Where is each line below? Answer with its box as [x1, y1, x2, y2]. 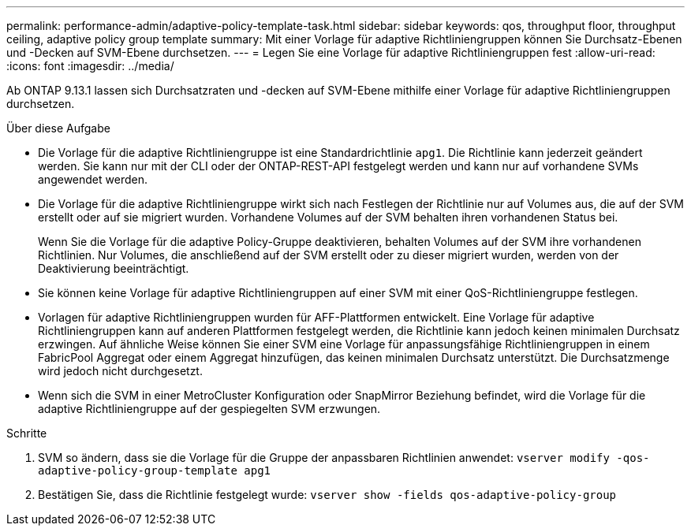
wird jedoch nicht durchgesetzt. [38, 364, 203, 378]
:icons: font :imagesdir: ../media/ [6, 59, 174, 73]
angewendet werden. [38, 173, 148, 186]
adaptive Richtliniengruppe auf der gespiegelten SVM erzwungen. [38, 402, 381, 415]
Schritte [6, 426, 47, 440]
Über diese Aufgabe [6, 121, 110, 135]
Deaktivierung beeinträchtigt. [38, 262, 189, 275]
